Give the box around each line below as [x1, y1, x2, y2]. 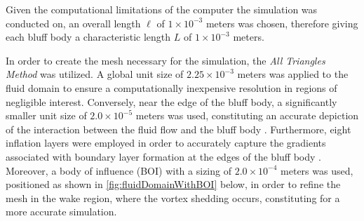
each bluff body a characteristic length [6, 29, 171, 44]
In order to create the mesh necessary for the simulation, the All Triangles [6, 53, 325, 67]
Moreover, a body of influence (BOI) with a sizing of [6, 163, 231, 178]
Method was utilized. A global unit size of [6, 67, 184, 81]
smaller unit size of [6, 108, 87, 123]
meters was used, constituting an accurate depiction [135, 108, 359, 123]
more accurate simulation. [6, 204, 117, 219]
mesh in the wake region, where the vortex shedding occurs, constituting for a [6, 190, 340, 205]
